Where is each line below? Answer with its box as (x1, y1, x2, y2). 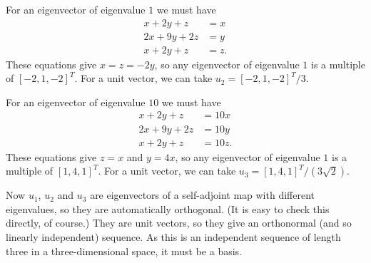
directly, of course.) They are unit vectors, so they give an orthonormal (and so (6, 215, 352, 230)
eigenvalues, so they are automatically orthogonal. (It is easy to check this (6, 201, 330, 216)
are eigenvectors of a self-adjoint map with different (90, 187, 315, 202)
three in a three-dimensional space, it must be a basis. (6, 243, 242, 258)
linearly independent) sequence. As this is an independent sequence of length (6, 229, 341, 244)
